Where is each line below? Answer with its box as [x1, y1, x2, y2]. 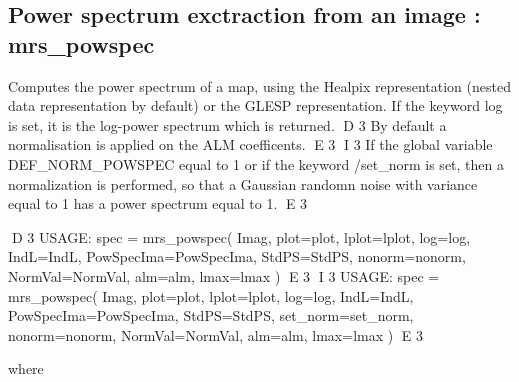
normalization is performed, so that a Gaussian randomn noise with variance [8, 173, 478, 194]
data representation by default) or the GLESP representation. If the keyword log [8, 95, 503, 116]
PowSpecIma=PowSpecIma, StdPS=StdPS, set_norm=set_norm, [8, 305, 414, 326]
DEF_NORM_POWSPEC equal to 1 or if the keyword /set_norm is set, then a [8, 153, 504, 174]
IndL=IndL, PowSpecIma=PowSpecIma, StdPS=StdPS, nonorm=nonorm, [8, 246, 466, 267]
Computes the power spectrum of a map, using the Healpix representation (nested [8, 75, 511, 96]
